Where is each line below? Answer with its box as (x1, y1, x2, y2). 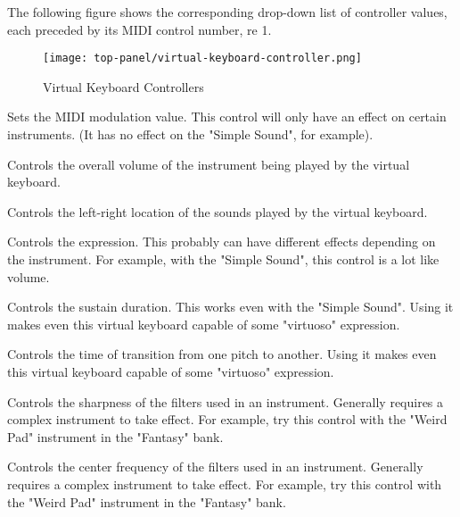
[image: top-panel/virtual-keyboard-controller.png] (43, 52, 362, 65)
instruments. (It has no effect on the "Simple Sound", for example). (7, 125, 374, 144)
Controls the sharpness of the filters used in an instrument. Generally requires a (7, 392, 444, 411)
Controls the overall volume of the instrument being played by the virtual (7, 154, 410, 173)
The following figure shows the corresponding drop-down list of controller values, (7, 3, 448, 21)
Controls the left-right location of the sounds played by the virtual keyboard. (7, 202, 428, 221)
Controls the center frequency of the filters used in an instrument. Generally (7, 457, 423, 476)
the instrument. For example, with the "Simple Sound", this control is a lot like (7, 250, 439, 268)
